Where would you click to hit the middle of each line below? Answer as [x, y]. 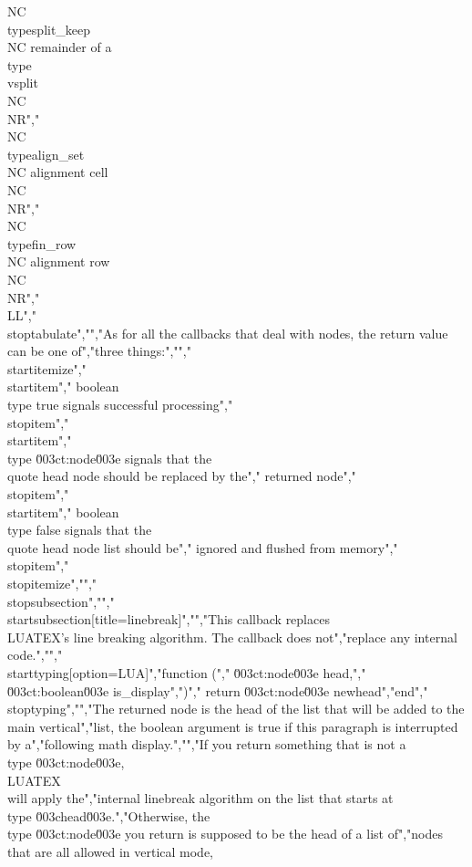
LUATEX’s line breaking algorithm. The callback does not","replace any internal [232, 637]
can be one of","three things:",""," [99, 351]
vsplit [23, 83]
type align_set [46, 154]
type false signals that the [80, 530]
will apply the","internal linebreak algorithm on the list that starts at [200, 798]
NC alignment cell [58, 172]
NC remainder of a [60, 47]
